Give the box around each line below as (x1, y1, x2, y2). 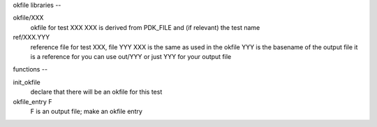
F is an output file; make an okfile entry (30, 107, 143, 115)
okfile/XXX (13, 14, 44, 22)
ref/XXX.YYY (13, 33, 50, 42)
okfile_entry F (13, 97, 52, 105)
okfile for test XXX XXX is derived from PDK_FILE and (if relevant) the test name (30, 23, 260, 31)
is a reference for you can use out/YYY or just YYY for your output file (30, 52, 232, 60)
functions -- (13, 65, 48, 74)
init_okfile (13, 78, 41, 86)
